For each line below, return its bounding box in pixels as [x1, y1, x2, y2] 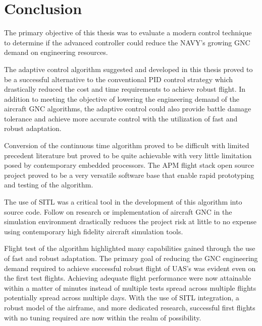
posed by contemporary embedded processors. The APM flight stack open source [4, 160, 254, 170]
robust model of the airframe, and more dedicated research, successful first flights [4, 302, 255, 312]
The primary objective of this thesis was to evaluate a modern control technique [4, 27, 252, 38]
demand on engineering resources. [4, 47, 108, 57]
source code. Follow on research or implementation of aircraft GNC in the [4, 206, 232, 217]
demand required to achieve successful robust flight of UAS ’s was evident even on [4, 263, 256, 273]
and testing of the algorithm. [4, 179, 93, 190]
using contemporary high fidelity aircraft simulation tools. [4, 226, 183, 236]
